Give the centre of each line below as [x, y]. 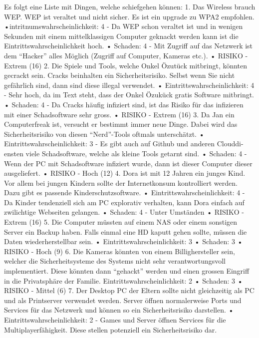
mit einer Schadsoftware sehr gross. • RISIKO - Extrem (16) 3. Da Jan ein [119, 114]
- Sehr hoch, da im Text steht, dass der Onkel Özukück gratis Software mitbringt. [129, 95]
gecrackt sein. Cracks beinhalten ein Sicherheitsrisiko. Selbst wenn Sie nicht [120, 75]
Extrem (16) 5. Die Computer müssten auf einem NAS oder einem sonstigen [121, 222]
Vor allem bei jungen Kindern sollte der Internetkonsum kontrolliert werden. [121, 182]
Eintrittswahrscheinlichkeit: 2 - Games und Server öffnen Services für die [115, 320]
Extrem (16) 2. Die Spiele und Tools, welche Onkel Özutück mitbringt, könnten [126, 65]
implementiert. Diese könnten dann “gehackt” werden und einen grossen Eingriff [127, 271]
